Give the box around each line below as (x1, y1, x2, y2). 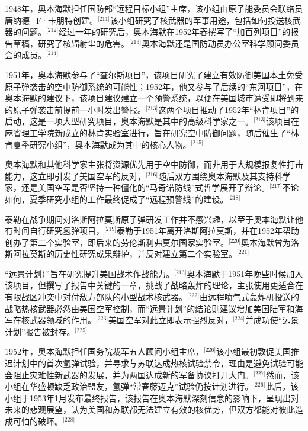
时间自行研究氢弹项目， (12, 224, 104, 237)
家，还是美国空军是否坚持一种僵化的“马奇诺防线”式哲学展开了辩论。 (5, 181, 270, 194)
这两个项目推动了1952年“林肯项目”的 (158, 103, 299, 115)
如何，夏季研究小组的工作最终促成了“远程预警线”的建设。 (5, 192, 229, 205)
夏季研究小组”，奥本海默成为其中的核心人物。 (12, 138, 191, 150)
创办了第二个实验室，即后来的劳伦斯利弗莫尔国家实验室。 (5, 236, 229, 248)
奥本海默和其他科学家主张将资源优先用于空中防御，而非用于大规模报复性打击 (5, 158, 303, 171)
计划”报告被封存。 (5, 325, 75, 337)
